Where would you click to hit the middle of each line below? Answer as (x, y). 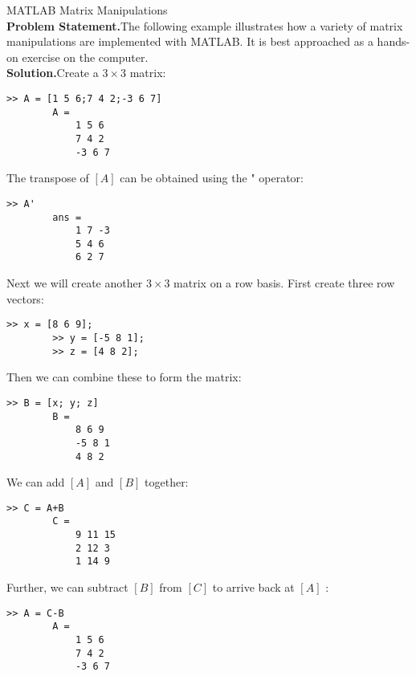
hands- (394, 41)
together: (167, 482)
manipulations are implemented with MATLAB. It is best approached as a (190, 41)
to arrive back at (253, 587)
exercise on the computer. (85, 57)
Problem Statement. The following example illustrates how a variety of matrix (205, 25)
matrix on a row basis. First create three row (284, 283)
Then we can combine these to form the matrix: (124, 377)
